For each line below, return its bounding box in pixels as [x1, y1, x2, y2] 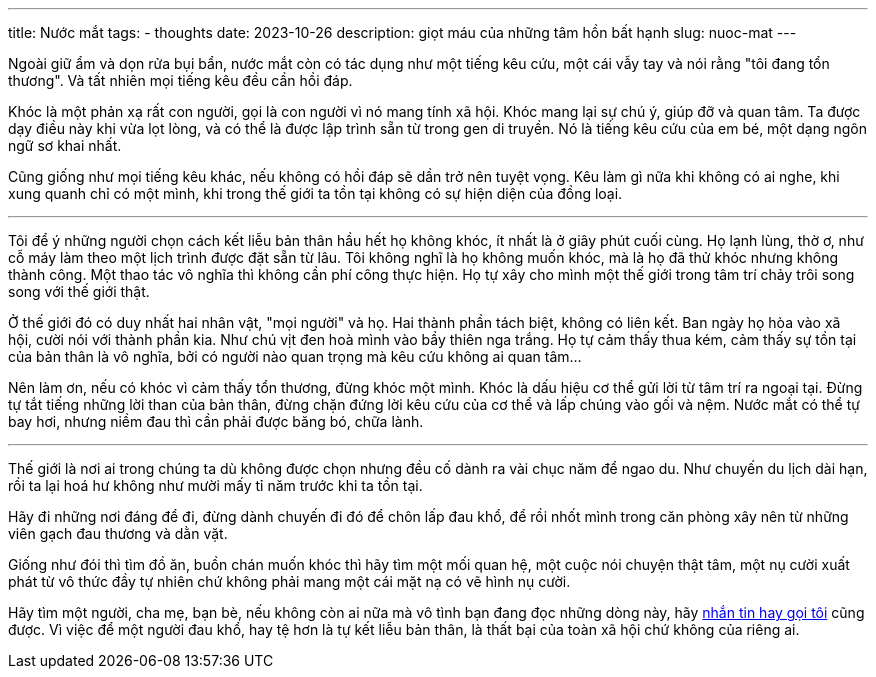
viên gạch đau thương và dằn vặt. [8, 525, 228, 542]
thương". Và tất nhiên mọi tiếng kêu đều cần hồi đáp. [8, 72, 353, 89]
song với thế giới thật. [8, 283, 150, 300]
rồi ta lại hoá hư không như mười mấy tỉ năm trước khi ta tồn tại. [8, 477, 423, 494]
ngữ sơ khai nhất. [8, 137, 122, 154]
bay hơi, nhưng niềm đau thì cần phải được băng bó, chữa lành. [8, 413, 424, 430]
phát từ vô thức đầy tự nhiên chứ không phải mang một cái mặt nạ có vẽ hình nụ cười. [8, 573, 571, 590]
